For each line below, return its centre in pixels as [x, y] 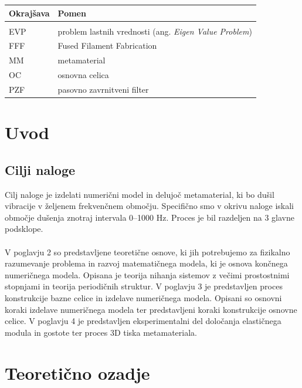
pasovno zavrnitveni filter [103, 89]
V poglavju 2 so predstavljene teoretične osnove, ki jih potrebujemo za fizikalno [147, 252]
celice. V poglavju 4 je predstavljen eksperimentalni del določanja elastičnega [143, 321]
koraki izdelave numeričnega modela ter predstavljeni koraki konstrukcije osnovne [151, 309]
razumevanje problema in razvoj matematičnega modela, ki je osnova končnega [146, 263]
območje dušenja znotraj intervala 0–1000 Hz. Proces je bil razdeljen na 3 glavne [150, 217]
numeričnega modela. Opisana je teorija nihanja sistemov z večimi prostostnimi [147, 274]
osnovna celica [83, 75]
